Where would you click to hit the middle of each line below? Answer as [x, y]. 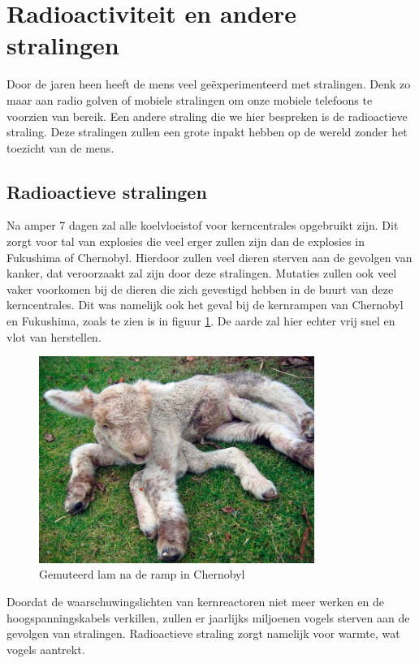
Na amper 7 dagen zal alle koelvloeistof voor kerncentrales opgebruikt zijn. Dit [203, 225]
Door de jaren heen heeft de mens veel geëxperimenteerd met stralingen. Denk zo [209, 84]
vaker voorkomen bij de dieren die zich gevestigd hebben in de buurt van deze [200, 288]
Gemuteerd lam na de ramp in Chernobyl [142, 574]
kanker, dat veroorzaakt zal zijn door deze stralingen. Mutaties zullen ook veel [202, 273]
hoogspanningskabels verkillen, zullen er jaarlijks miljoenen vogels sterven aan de [208, 617]
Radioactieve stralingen [107, 191]
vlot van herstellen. [54, 336]
